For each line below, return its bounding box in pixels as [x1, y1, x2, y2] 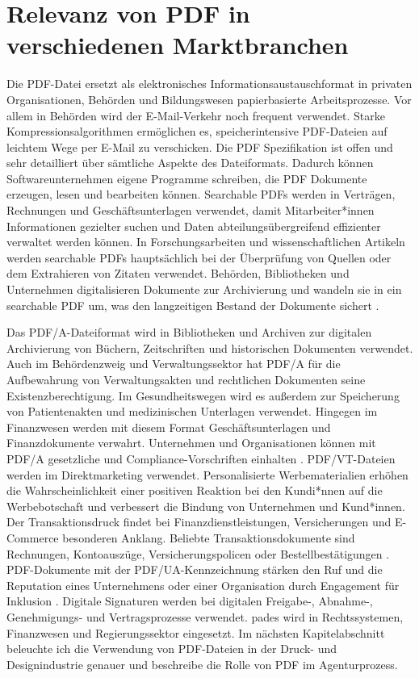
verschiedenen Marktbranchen [6, 28, 349, 61]
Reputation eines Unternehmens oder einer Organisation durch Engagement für [6, 576, 400, 593]
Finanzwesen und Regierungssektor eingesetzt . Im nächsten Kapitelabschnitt [6, 624, 385, 641]
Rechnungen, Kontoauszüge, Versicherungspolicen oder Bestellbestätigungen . [6, 545, 390, 562]
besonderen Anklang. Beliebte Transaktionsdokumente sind [62, 529, 355, 546]
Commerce [6, 529, 59, 546]
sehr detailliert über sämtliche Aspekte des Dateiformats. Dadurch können [6, 154, 374, 171]
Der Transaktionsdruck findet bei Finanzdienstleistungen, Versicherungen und [6, 513, 392, 530]
